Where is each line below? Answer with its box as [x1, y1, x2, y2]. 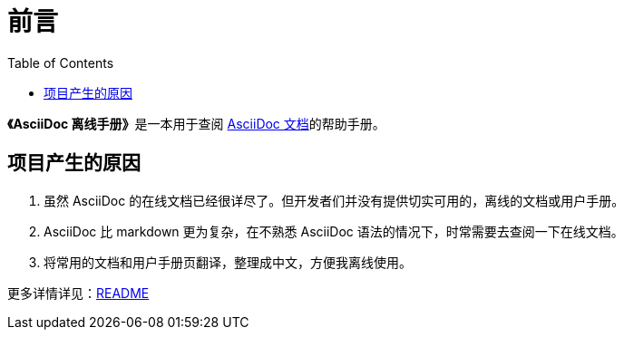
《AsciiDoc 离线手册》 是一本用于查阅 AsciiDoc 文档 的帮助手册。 [7, 115, 385, 131]
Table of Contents [7, 54, 114, 71]
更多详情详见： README [7, 284, 150, 301]
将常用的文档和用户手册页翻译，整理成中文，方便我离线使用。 [44, 254, 412, 270]
